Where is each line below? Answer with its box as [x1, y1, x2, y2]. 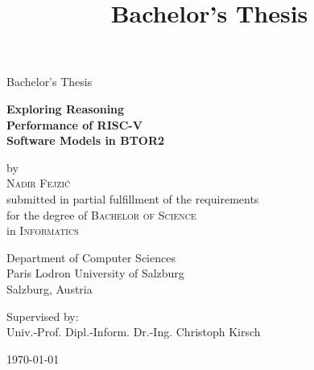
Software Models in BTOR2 [6, 132, 165, 149]
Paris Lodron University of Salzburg [6, 265, 184, 282]
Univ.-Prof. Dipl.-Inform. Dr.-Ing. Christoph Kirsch [6, 323, 261, 340]
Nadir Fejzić [6, 175, 71, 191]
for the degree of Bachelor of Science [6, 206, 196, 223]
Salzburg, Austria [6, 280, 93, 297]
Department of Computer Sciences [6, 249, 176, 265]
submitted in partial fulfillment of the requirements [6, 190, 259, 207]
